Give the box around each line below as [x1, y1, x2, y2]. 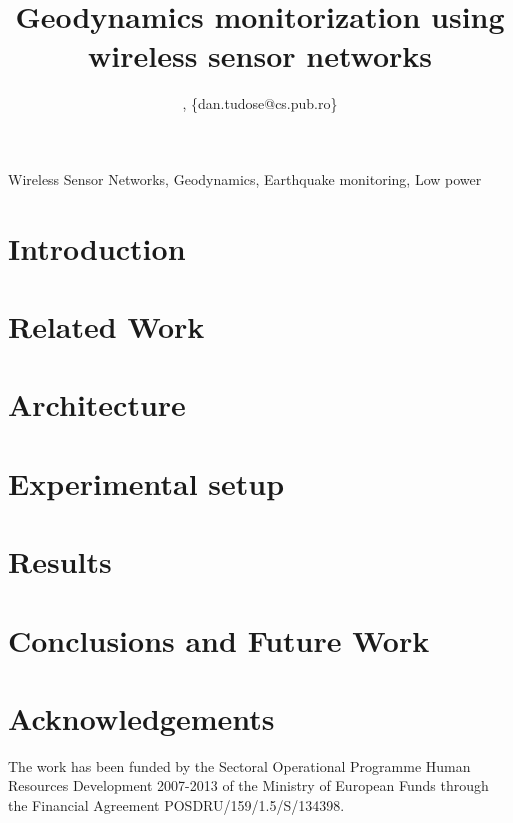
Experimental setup [8, 462, 285, 503]
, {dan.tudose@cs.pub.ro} [182, 93, 338, 114]
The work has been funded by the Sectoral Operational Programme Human [8, 755, 471, 776]
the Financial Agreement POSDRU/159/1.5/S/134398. [8, 795, 345, 816]
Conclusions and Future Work [8, 619, 430, 660]
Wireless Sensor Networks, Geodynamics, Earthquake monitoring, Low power [8, 168, 482, 189]
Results [8, 541, 112, 582]
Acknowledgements [8, 697, 275, 738]
